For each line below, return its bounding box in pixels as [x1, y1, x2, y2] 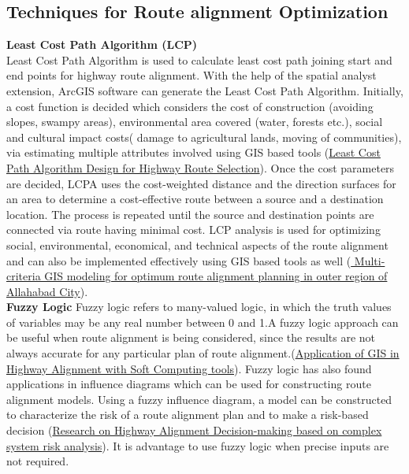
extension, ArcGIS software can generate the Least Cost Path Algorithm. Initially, [6, 82, 403, 98]
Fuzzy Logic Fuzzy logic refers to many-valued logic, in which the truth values [6, 298, 392, 315]
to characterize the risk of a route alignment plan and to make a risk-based [6, 406, 369, 423]
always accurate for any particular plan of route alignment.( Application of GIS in [6, 345, 400, 361]
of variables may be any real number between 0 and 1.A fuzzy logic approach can [6, 313, 399, 330]
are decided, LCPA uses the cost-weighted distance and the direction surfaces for [6, 175, 396, 191]
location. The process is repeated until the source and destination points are [6, 206, 374, 222]
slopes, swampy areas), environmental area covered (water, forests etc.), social [6, 113, 383, 130]
